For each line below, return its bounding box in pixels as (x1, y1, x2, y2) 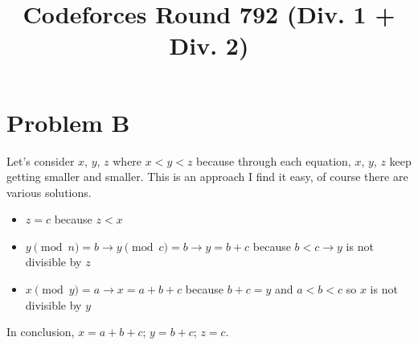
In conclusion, (6, 323, 75, 340)
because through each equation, (196, 152, 351, 169)
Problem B (6, 105, 130, 138)
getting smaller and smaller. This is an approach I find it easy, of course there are (6, 168, 408, 185)
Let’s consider (6, 152, 75, 169)
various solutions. (6, 183, 92, 200)
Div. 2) (169, 29, 249, 62)
